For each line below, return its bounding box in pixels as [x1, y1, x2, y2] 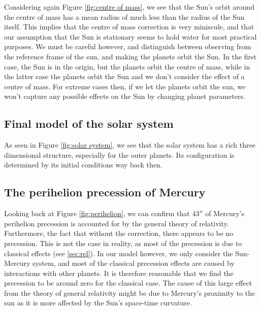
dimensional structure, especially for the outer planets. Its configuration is [4, 149, 235, 160]
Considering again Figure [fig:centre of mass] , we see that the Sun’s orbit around [4, 2, 255, 12]
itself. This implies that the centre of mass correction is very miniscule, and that [4, 21, 254, 32]
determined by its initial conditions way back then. [4, 159, 162, 170]
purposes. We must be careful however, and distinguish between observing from [4, 41, 251, 52]
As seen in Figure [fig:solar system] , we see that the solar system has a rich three [4, 140, 255, 150]
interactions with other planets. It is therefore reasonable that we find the [4, 267, 234, 278]
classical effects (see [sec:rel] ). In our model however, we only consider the [4, 248, 233, 258]
